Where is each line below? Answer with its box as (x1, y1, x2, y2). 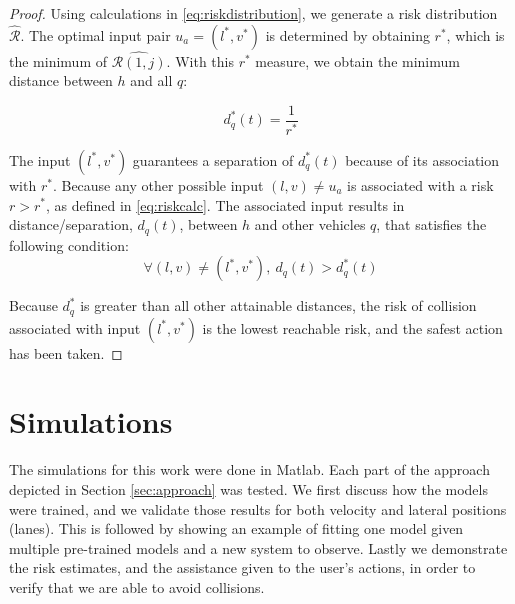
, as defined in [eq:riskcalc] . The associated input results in (46, 194, 405, 215)
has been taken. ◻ (9, 342, 123, 363)
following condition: (9, 234, 129, 255)
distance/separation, (9, 214, 133, 235)
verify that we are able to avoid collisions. (9, 576, 265, 597)
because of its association (345, 149, 500, 170)
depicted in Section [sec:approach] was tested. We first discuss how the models (9, 478, 488, 499)
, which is (446, 24, 505, 45)
